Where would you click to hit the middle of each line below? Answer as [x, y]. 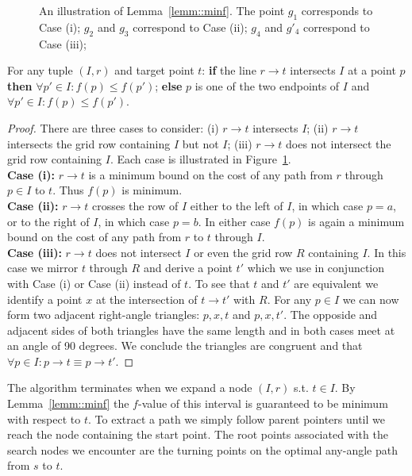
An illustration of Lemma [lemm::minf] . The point [162, 10]
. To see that [219, 283]
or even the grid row [243, 252]
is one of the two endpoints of [267, 85]
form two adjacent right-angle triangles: [104, 315]
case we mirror [43, 268]
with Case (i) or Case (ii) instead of [94, 283]
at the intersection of [146, 299]
